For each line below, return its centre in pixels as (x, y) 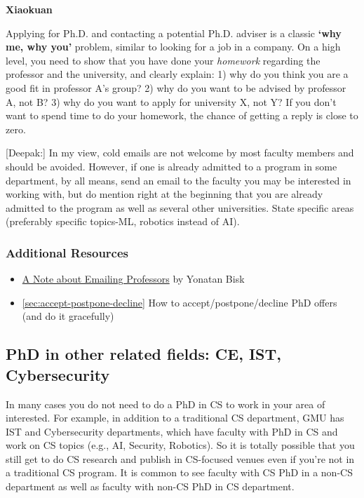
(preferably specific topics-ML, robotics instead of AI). (123, 221)
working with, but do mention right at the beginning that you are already (164, 194)
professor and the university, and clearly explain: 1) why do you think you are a (177, 74)
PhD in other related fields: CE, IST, (143, 354)
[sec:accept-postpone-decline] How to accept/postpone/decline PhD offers (180, 302)
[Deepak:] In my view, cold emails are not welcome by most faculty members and (180, 153)
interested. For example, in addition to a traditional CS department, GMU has (175, 418)
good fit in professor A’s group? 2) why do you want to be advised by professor (176, 87)
